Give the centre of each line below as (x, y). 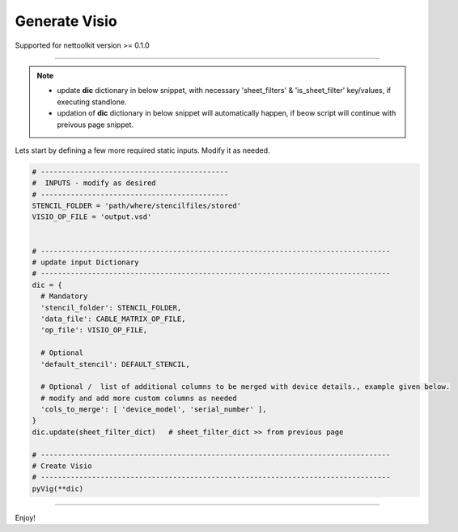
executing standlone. (92, 102)
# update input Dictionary (85, 262)
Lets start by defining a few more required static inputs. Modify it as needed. (142, 150)
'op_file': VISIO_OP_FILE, (94, 330)
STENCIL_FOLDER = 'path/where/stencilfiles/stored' (137, 206)
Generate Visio (66, 21)
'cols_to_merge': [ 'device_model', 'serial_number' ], (154, 410)
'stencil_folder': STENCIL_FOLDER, (111, 308)
